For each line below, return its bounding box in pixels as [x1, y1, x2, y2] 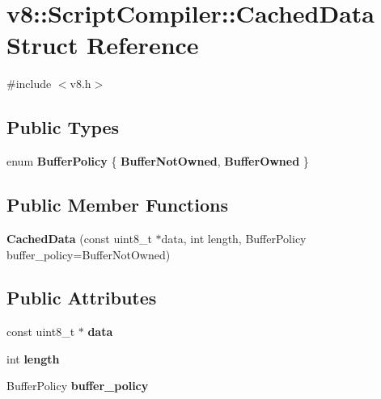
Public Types [6, 115, 120, 140]
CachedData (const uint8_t [6, 229, 152, 246]
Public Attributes [6, 285, 157, 310]
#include [6, 75, 52, 92]
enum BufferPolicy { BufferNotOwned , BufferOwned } [6, 153, 309, 170]
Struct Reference [6, 28, 199, 61]
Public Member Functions [6, 192, 228, 217]
